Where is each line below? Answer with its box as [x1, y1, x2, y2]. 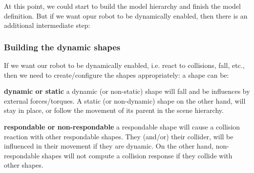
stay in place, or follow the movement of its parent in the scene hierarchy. [4, 105, 224, 115]
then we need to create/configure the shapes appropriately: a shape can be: [4, 69, 229, 80]
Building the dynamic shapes [4, 41, 121, 53]
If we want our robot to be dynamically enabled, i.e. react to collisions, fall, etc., [4, 60, 245, 70]
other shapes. [4, 160, 43, 170]
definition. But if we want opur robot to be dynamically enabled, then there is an [4, 10, 248, 21]
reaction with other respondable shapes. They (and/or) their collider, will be [4, 131, 233, 141]
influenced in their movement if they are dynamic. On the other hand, [4, 141, 214, 151]
